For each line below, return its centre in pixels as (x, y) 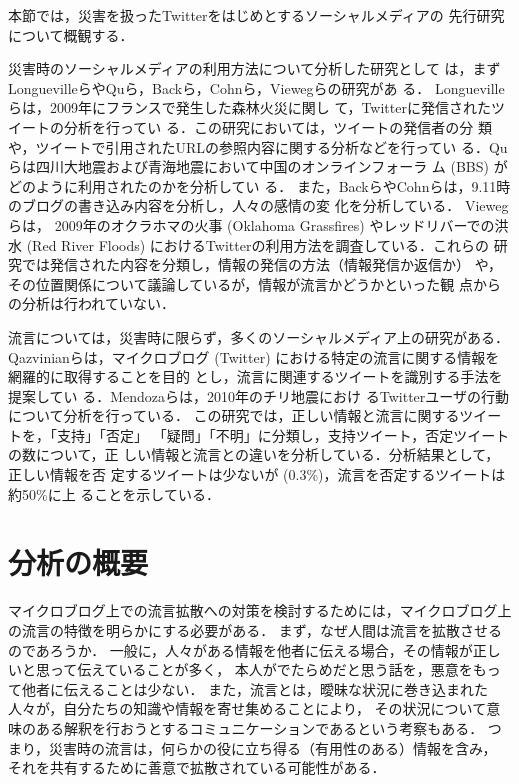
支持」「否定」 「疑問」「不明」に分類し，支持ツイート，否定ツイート (283, 434)
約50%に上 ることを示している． (114, 493)
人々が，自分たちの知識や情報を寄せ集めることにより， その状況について (247, 708)
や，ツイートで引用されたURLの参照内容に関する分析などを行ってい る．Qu (258, 146)
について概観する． (71, 34)
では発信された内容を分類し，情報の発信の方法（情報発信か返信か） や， (262, 264)
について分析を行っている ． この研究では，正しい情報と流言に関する (234, 415)
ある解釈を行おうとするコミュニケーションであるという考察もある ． (259, 727)
